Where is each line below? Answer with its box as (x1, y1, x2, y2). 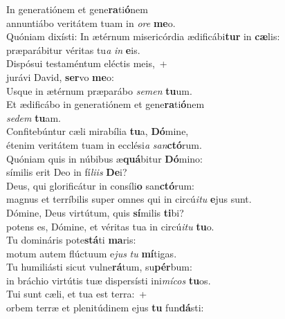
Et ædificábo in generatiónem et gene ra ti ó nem (6, 97, 205, 111)
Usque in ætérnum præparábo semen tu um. (6, 83, 192, 98)
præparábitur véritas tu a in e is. (6, 42, 140, 57)
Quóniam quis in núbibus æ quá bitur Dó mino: (6, 151, 203, 165)
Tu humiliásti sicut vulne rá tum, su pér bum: (6, 259, 192, 274)
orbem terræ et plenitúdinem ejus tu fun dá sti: (6, 300, 204, 315)
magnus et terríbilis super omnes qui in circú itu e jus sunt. (6, 192, 252, 206)
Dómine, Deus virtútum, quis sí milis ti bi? (6, 205, 184, 219)
